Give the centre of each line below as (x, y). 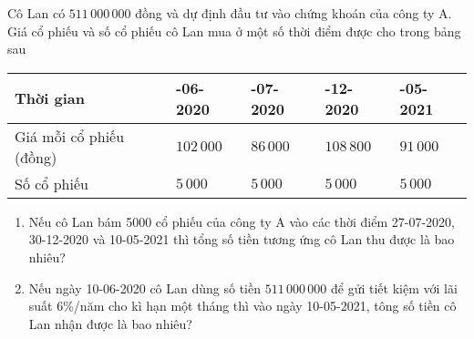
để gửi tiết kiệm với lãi (394, 288)
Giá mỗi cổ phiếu (70, 136)
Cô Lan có (36, 13)
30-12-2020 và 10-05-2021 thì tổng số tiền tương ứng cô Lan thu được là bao (242, 239)
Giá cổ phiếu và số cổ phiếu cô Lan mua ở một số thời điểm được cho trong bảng (234, 31)
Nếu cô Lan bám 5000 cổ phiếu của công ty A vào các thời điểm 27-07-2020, (242, 221)
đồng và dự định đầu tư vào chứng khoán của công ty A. (294, 13)
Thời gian (50, 98)
